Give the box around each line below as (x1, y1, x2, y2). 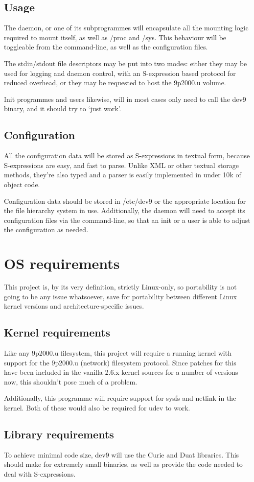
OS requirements (4, 253, 120, 273)
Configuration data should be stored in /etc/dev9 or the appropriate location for (4, 195, 246, 206)
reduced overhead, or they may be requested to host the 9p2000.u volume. (4, 77, 226, 88)
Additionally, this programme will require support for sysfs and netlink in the (4, 393, 236, 403)
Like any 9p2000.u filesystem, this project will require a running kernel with (4, 348, 231, 358)
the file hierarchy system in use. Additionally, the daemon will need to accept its (4, 205, 245, 216)
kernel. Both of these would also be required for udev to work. (4, 402, 190, 412)
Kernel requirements (4, 325, 110, 340)
